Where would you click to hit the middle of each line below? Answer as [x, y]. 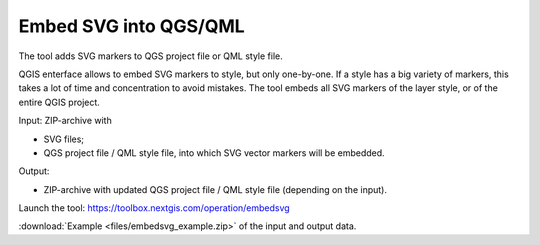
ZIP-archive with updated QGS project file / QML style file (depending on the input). [215, 189]
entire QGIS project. [59, 102]
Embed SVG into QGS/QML [131, 26]
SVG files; [64, 139]
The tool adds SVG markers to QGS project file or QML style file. [151, 56]
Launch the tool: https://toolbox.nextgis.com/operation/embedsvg [154, 208]
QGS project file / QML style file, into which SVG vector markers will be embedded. [214, 152]
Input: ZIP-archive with [65, 121]
